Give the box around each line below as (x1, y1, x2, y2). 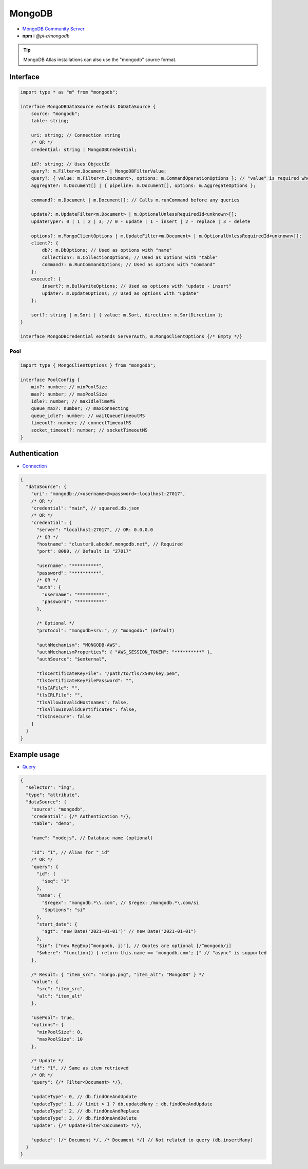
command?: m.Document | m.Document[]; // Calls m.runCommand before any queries (31, 197, 240, 203)
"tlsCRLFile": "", (36, 692, 83, 698)
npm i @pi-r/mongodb (22, 32, 70, 39)
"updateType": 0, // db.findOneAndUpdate (31, 1094, 137, 1100)
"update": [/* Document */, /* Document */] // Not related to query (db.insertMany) (31, 1137, 254, 1143)
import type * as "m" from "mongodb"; (20, 89, 118, 95)
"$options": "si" (42, 907, 86, 913)
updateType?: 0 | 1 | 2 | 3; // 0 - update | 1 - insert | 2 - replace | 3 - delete (31, 218, 251, 224)
